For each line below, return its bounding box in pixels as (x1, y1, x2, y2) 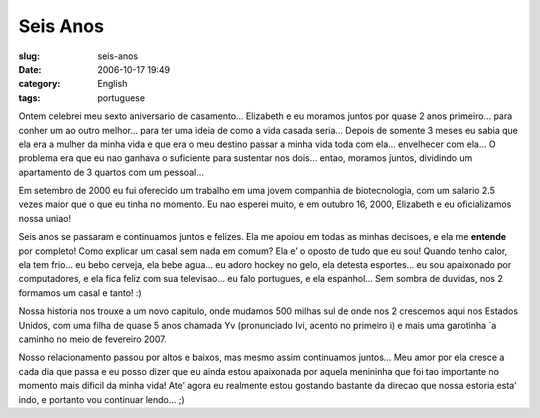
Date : (18, 63, 42, 75)
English (97, 78, 128, 90)
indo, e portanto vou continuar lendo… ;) (18, 393, 185, 405)
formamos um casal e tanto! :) (18, 286, 142, 299)
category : (18, 78, 61, 90)
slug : (18, 50, 40, 62)
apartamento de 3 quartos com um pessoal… (18, 166, 204, 178)
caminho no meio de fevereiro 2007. (18, 333, 167, 345)
